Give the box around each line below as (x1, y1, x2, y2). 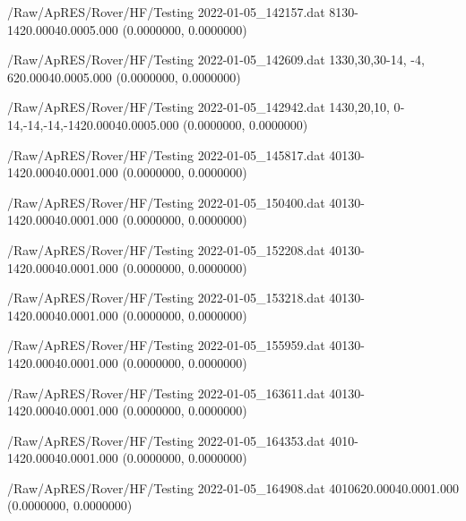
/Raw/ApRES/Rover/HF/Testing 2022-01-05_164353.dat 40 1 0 (7, 431, 355, 449)
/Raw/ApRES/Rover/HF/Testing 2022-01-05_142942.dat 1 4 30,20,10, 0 (7, 98, 401, 116)
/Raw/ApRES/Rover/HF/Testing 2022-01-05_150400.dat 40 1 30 (7, 192, 361, 211)
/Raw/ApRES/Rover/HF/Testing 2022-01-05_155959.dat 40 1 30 (7, 336, 361, 354)
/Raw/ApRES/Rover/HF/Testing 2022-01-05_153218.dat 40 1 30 (7, 288, 361, 307)
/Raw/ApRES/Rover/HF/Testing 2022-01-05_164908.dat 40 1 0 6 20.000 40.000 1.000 (7, 478, 459, 497)
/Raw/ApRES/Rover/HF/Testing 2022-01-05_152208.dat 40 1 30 (7, 240, 361, 259)
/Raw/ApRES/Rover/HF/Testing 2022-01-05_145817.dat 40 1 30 (7, 145, 361, 164)
